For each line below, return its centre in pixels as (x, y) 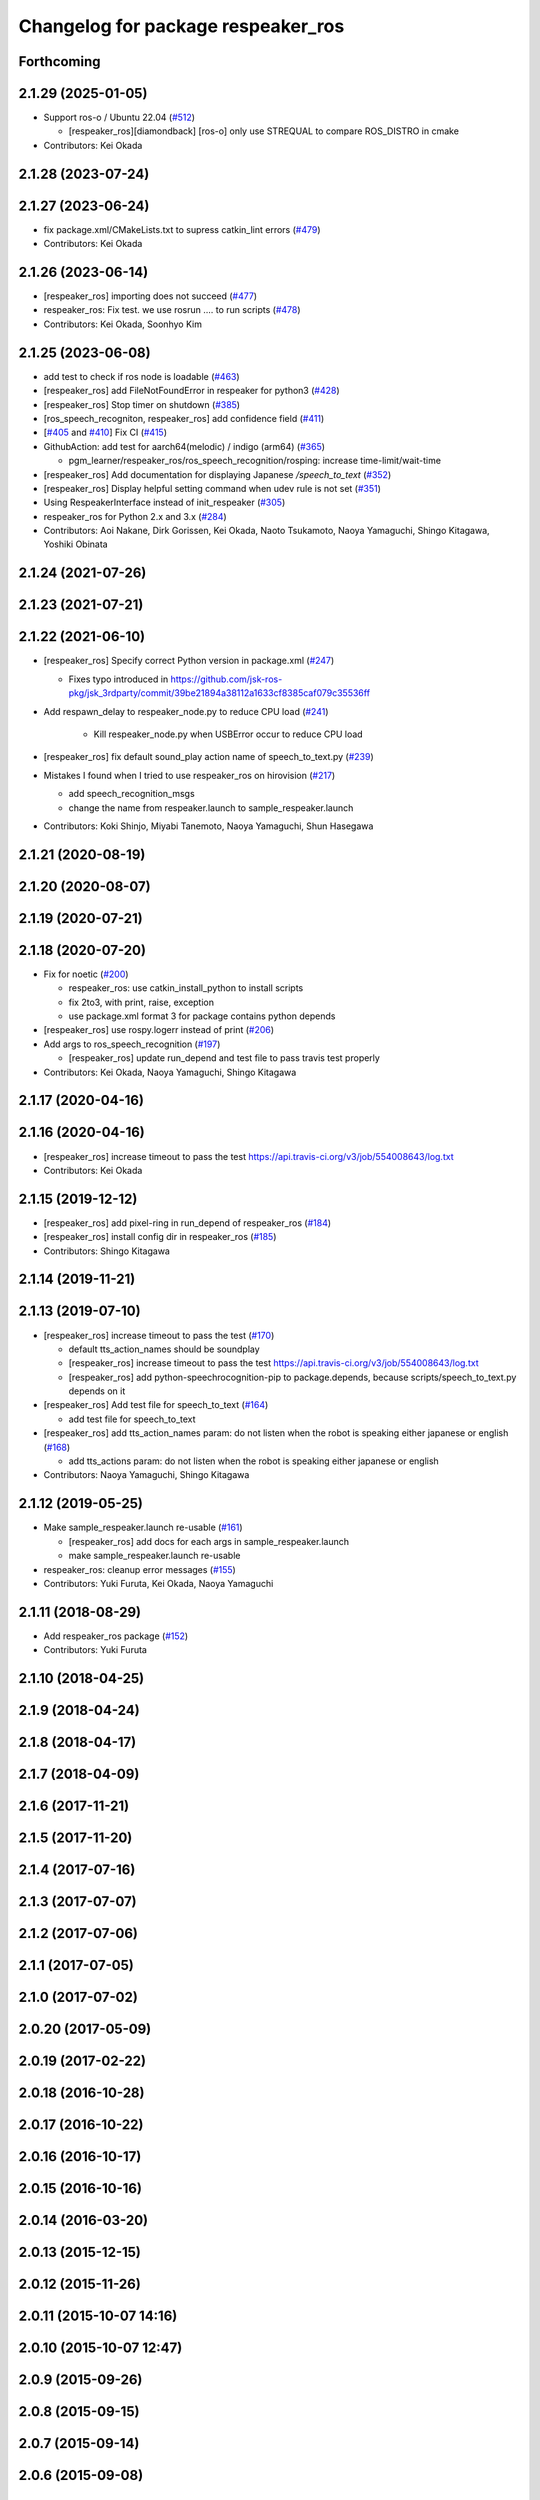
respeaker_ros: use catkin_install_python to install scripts (186, 988)
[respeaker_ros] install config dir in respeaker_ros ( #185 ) (160, 1237)
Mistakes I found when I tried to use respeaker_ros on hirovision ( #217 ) (189, 775)
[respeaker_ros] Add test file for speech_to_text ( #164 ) (156, 1405)
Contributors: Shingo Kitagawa (106, 1251)
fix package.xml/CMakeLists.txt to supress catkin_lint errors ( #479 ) (182, 229)
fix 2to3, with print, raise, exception (141, 1002)
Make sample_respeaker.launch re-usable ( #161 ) (143, 1527)
